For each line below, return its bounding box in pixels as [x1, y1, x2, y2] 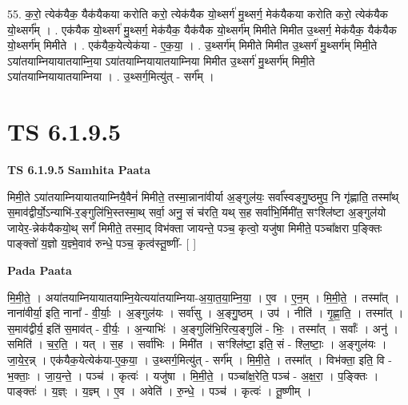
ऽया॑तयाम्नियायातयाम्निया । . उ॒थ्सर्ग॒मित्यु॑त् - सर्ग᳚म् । [7, 68, 214, 85]
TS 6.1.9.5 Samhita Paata [7, 161, 151, 178]
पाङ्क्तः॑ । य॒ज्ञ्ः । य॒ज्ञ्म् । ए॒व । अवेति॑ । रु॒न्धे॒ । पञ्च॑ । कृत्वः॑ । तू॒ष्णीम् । [7, 383, 312, 399]
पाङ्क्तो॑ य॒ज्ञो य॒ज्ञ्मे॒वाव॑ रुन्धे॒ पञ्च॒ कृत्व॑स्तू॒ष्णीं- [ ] [7, 235, 197, 252]
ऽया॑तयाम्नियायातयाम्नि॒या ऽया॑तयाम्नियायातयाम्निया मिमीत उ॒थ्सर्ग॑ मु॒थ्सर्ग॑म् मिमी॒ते [7, 52, 315, 69]
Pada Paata [7, 262, 72, 279]
